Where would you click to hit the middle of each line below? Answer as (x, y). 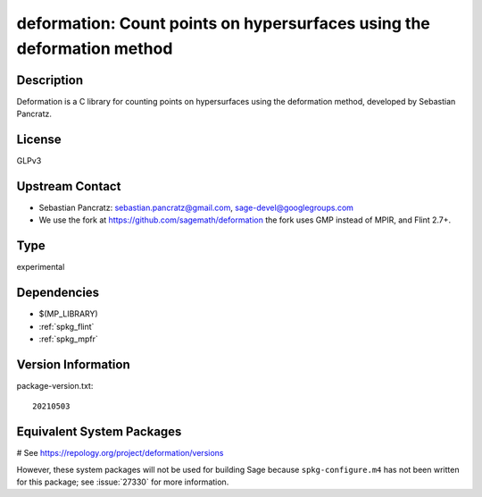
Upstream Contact (69, 186)
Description (50, 80)
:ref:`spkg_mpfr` (68, 339)
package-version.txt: (55, 385)
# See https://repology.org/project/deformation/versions (120, 453)
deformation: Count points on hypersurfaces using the (223, 23)
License (39, 140)
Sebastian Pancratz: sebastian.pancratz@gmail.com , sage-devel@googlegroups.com (196, 208)
